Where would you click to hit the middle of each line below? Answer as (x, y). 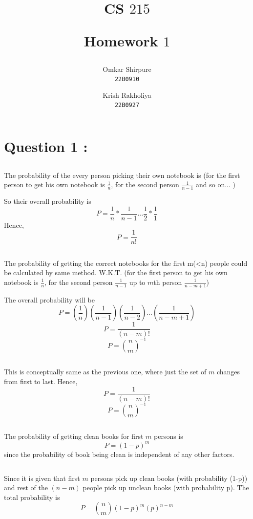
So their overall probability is (48, 201)
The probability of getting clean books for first (74, 436)
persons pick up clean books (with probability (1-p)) (169, 478)
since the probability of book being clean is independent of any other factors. (119, 454)
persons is (168, 436)
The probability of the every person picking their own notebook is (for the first (122, 175)
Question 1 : (46, 146)
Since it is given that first (42, 478)
